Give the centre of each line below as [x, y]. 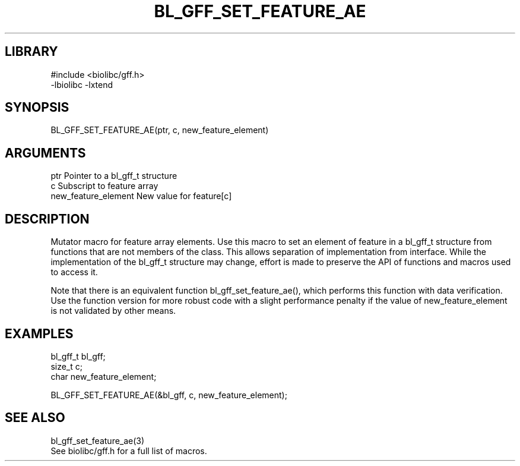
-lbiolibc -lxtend [82, 84]
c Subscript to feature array [104, 186]
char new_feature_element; [104, 376]
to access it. [74, 272]
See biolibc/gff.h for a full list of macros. [129, 451]
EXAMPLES [39, 333]
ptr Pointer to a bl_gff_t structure [114, 176]
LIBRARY [31, 52]
